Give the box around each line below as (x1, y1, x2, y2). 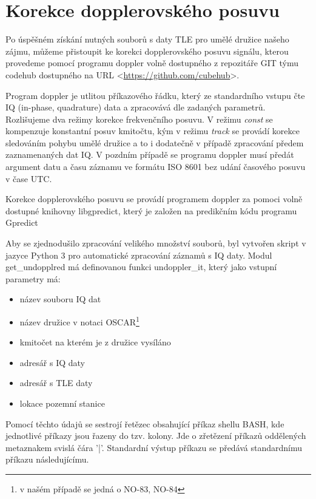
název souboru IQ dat (19, 293, 101, 305)
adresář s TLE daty (19, 376, 93, 389)
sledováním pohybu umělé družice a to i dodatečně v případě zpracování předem (5, 136, 304, 149)
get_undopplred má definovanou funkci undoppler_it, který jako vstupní (5, 260, 277, 273)
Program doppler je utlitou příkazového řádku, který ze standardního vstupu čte (5, 89, 305, 101)
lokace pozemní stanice (19, 397, 105, 410)
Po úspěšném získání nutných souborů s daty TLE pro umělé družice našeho (5, 33, 289, 46)
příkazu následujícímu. (5, 453, 89, 466)
